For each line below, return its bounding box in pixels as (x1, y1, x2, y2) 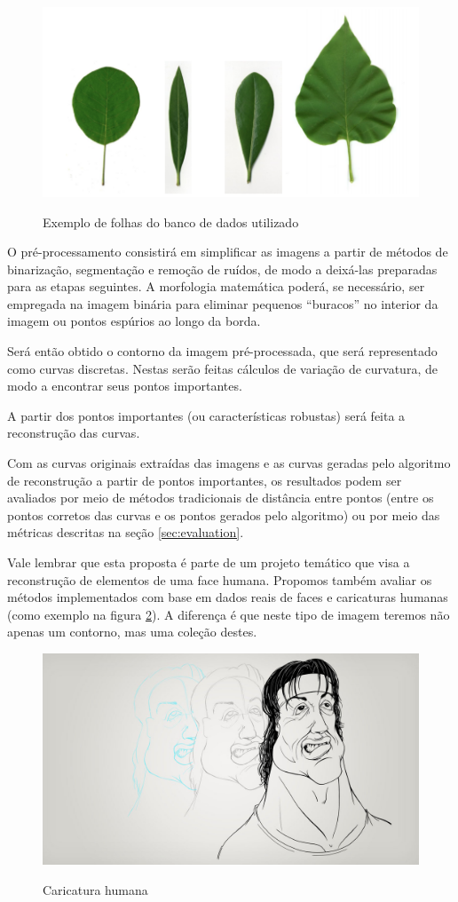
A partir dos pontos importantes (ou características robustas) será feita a (7, 406, 406, 424)
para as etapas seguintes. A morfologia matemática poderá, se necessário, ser (7, 277, 425, 296)
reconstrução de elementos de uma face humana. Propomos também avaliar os (7, 570, 432, 589)
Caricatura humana (43, 881, 148, 899)
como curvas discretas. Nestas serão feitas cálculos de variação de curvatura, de (7, 359, 438, 377)
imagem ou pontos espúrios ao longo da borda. (7, 312, 261, 330)
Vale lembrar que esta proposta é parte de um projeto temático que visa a (7, 553, 410, 572)
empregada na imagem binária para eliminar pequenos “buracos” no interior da (7, 294, 438, 313)
